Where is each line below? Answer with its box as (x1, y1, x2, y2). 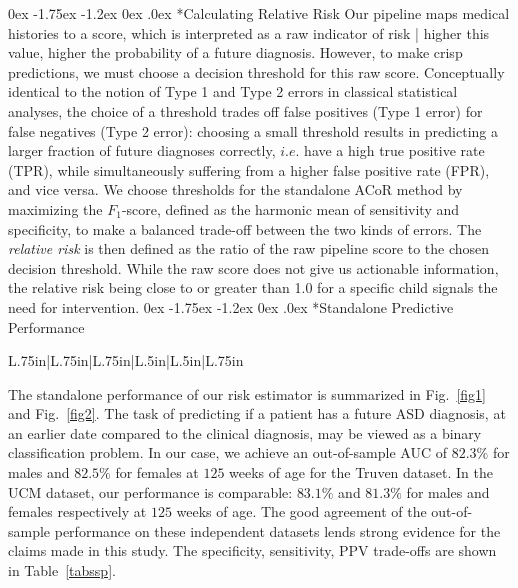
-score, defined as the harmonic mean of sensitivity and (121, 198, 460, 219)
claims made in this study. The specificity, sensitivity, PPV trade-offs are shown (8, 540, 497, 561)
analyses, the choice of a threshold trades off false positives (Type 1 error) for (8, 100, 483, 121)
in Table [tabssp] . (8, 560, 116, 581)
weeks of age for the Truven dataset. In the (229, 462, 493, 483)
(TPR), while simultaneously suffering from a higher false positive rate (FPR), (8, 159, 490, 180)
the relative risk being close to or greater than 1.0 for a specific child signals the (8, 277, 498, 298)
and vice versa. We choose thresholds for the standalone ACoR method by (8, 179, 463, 200)
